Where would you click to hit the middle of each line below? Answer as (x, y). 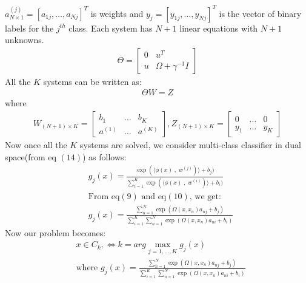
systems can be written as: (92, 81)
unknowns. (25, 40)
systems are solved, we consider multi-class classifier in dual (190, 144)
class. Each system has (111, 28)
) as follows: (105, 156)
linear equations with (219, 28)
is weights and (117, 13)
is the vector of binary (260, 13)
